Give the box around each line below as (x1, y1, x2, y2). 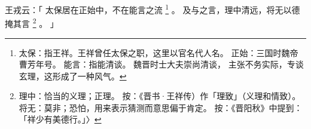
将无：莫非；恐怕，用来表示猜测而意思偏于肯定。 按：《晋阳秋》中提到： (19, 101, 303, 113)
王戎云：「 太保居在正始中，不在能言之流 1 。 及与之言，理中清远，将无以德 (5, 2, 300, 16)
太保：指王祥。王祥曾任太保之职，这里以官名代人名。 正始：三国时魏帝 (19, 46, 298, 59)
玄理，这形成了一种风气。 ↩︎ (19, 69, 127, 82)
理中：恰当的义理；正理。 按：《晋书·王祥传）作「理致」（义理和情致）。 (19, 90, 301, 102)
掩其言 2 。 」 (5, 16, 59, 29)
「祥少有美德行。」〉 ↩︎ (19, 113, 102, 125)
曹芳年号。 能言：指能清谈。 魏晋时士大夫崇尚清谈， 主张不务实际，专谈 (19, 58, 304, 70)
